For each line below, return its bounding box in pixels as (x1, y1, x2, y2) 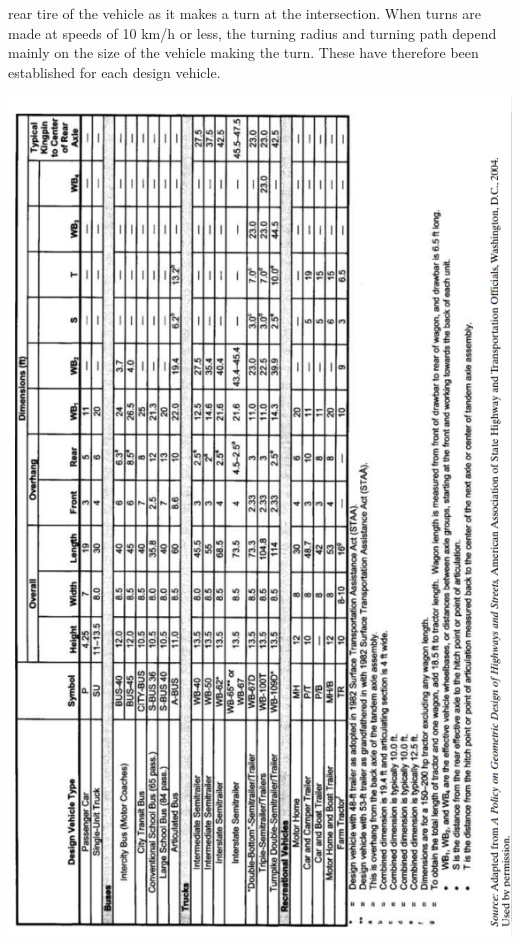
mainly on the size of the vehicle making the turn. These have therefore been (8, 42, 479, 63)
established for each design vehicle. (8, 61, 221, 82)
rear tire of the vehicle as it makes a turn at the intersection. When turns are (8, 3, 482, 23)
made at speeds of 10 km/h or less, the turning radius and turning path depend (8, 22, 497, 43)
